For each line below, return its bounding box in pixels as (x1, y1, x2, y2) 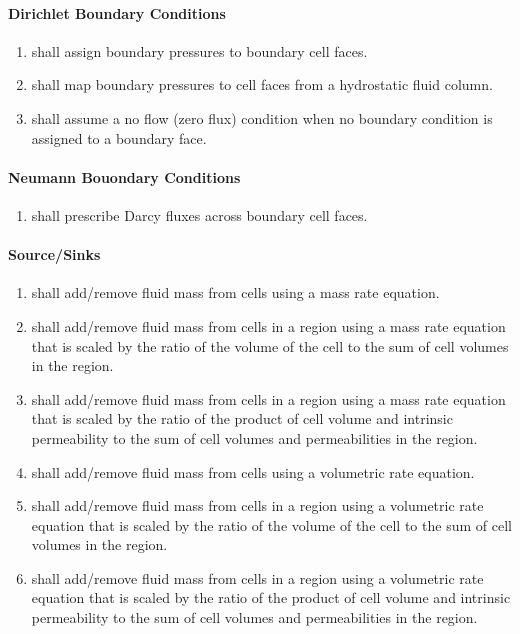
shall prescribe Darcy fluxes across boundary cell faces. (31, 204, 368, 225)
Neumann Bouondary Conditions (8, 166, 241, 187)
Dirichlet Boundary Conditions (8, 2, 226, 23)
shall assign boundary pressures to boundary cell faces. (31, 40, 368, 61)
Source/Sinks (8, 244, 101, 265)
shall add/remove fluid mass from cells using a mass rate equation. (31, 282, 440, 303)
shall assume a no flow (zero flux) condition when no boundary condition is (31, 107, 493, 128)
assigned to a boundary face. (31, 127, 207, 148)
